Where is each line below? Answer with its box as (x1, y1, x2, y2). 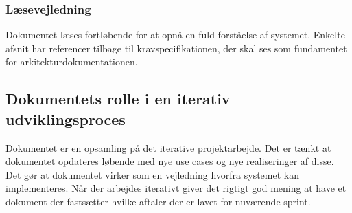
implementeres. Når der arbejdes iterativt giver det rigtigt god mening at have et (5, 181, 347, 195)
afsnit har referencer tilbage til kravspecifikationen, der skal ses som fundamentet (5, 41, 347, 55)
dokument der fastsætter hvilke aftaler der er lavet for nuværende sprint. (5, 194, 311, 208)
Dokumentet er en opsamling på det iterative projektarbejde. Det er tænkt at (5, 140, 331, 155)
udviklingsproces (5, 108, 126, 129)
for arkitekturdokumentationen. (5, 54, 138, 69)
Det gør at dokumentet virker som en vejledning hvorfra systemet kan (5, 167, 299, 181)
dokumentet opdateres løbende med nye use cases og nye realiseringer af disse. (5, 154, 334, 168)
